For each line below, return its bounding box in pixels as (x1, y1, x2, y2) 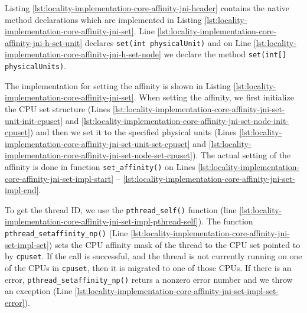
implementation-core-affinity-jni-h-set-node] (5, 48, 161, 60)
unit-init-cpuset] (5, 114, 63, 126)
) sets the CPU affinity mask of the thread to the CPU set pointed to (48, 238, 301, 250)
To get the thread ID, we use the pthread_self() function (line (5, 203, 237, 216)
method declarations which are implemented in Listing (5, 13, 202, 25)
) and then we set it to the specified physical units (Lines (30, 126, 237, 138)
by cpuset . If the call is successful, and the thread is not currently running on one (5, 250, 302, 262)
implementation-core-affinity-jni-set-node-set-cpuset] (5, 149, 192, 161)
